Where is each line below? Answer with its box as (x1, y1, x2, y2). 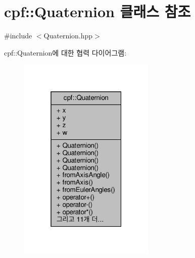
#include (4, 30, 32, 41)
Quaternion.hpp (43, 30, 93, 41)
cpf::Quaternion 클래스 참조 (4, 1, 191, 22)
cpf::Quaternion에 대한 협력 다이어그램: (4, 47, 127, 58)
